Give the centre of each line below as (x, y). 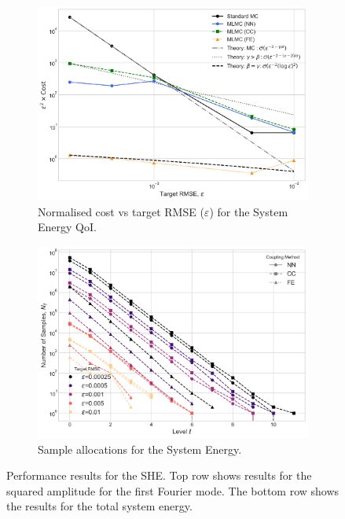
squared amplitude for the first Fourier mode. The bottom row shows (173, 490)
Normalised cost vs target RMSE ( (121, 211)
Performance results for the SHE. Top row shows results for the (159, 475)
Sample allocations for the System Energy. (140, 449)
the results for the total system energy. (99, 506)
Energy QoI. (67, 227)
